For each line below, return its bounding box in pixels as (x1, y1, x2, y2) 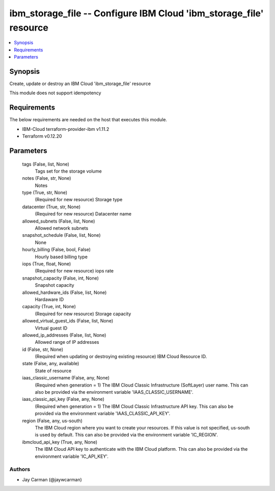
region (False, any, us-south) (22, 418, 82, 424)
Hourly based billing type (35, 254, 88, 260)
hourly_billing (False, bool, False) (22, 247, 91, 253)
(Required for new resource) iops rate (35, 268, 114, 274)
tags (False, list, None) (22, 161, 70, 167)
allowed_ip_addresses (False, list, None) (22, 332, 106, 338)
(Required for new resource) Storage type (35, 197, 123, 203)
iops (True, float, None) (22, 260, 71, 267)
